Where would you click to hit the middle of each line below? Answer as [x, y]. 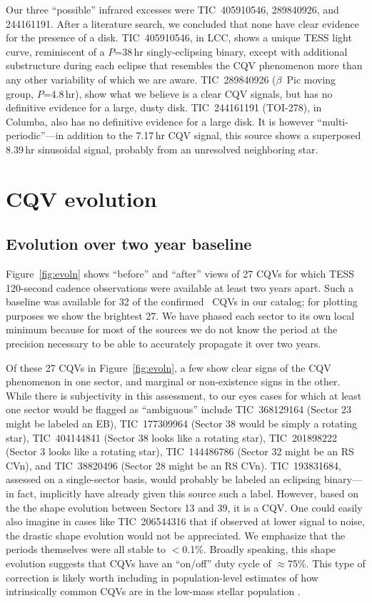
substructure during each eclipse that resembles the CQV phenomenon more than [184, 65]
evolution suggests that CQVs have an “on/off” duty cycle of [139, 563]
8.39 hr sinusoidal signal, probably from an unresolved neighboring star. [162, 149]
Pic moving [311, 79]
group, [20, 93]
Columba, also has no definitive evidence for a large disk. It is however [160, 121]
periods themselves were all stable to [86, 549]
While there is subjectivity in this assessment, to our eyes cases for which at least [184, 395]
